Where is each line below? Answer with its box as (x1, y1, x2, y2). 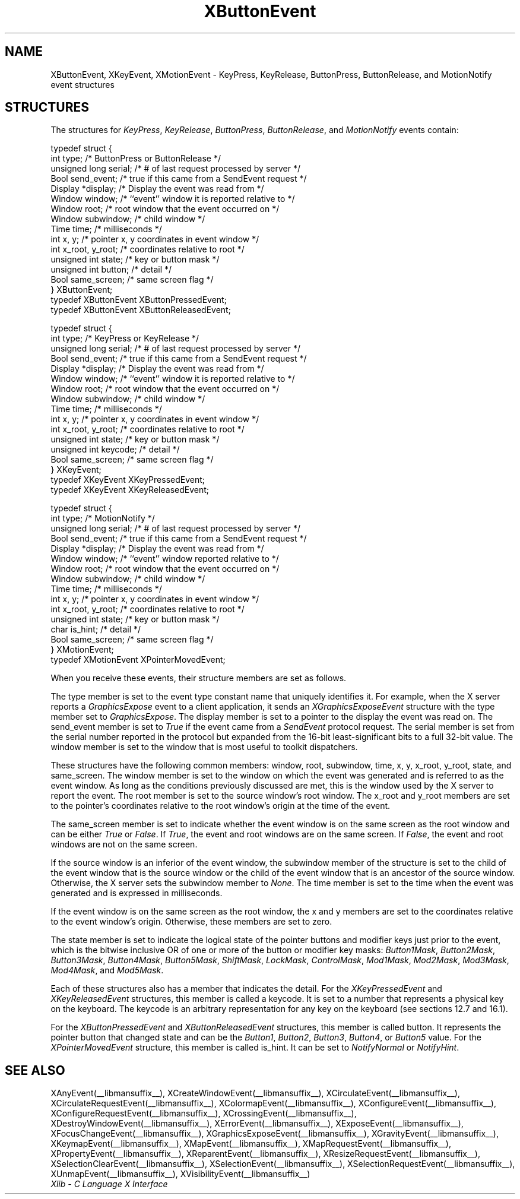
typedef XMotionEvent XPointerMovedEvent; (50, 654, 226, 665)
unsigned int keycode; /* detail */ (50, 444, 180, 455)
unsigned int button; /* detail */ (50, 264, 172, 275)
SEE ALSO (5, 1062, 65, 1078)
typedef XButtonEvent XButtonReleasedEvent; (50, 305, 231, 315)
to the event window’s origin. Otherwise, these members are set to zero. (50, 916, 332, 927)
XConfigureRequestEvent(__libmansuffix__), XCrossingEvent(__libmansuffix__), (50, 1108, 357, 1119)
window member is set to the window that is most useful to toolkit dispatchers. (50, 742, 358, 752)
